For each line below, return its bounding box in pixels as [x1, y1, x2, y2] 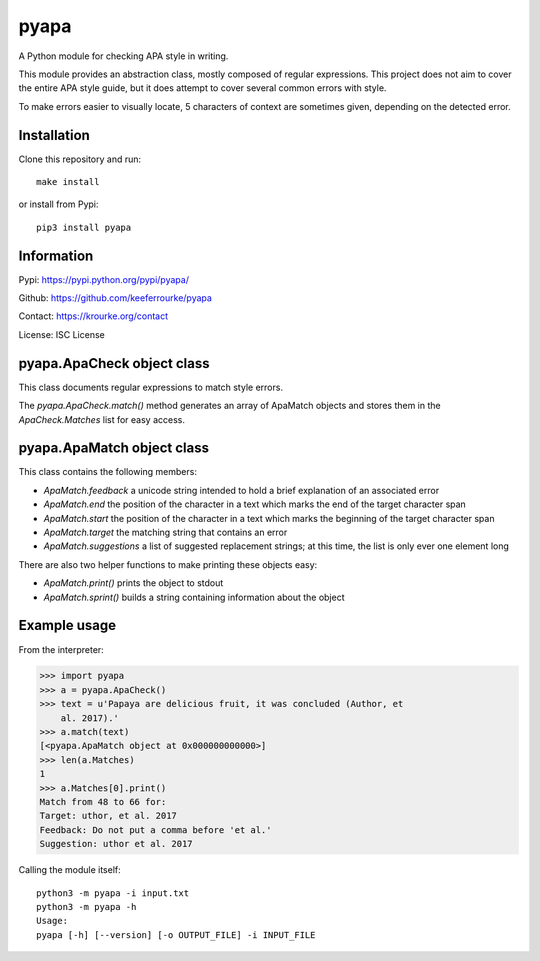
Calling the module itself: [18, 864, 122, 876]
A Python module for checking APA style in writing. [18, 50, 229, 62]
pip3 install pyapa [36, 221, 132, 233]
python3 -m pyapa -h [36, 901, 137, 912]
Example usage [18, 617, 117, 634]
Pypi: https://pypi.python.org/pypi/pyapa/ [18, 273, 190, 285]
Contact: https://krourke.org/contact [18, 310, 169, 322]
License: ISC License [18, 328, 105, 340]
